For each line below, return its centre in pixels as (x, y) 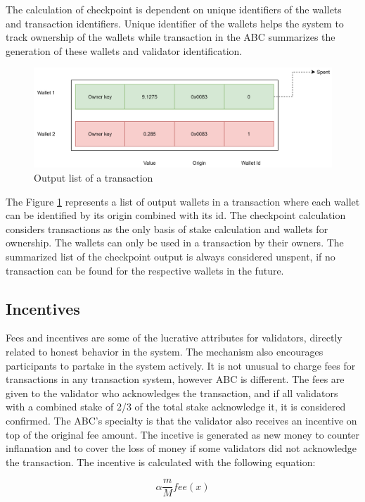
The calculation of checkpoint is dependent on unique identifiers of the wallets (174, 9)
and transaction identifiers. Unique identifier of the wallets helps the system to (175, 23)
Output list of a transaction (94, 177)
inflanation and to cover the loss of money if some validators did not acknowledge (181, 448)
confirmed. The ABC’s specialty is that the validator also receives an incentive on (181, 420)
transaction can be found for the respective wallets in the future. (145, 270)
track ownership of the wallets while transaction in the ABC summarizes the (171, 37)
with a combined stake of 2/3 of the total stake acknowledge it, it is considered (176, 407)
